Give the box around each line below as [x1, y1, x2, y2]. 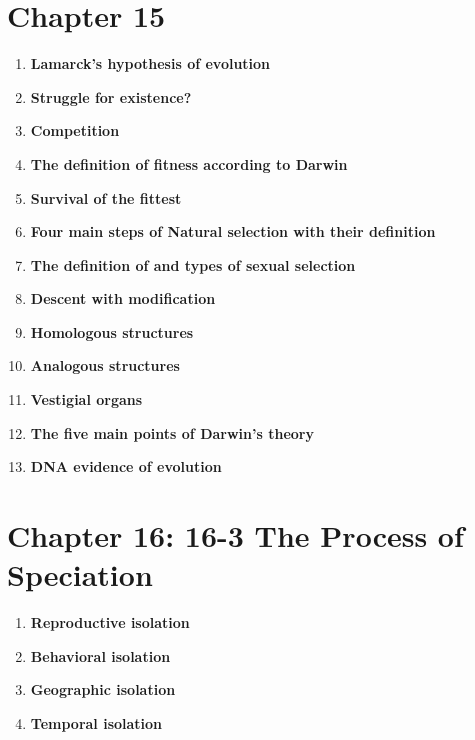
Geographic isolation [30, 679, 176, 700]
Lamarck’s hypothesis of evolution [30, 53, 271, 74]
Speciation [7, 554, 153, 595]
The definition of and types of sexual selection [30, 254, 356, 275]
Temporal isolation [30, 712, 163, 733]
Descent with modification [30, 288, 216, 309]
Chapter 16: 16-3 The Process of [7, 515, 464, 556]
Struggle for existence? [30, 86, 192, 107]
